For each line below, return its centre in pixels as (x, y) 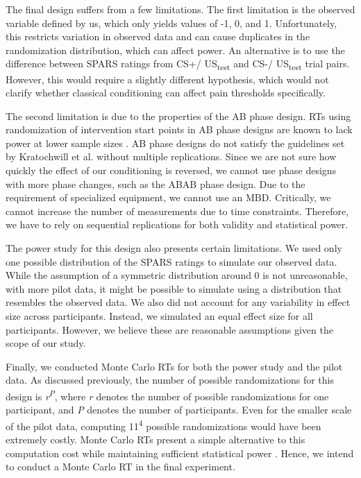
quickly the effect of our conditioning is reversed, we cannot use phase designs (171, 170)
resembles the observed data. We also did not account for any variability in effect (178, 302)
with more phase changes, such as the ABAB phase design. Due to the (156, 183)
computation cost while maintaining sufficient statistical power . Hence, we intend (180, 453)
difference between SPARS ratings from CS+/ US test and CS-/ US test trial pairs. (178, 65)
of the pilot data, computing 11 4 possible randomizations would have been (163, 425)
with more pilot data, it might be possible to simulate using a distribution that (174, 288)
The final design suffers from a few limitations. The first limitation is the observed (180, 9)
